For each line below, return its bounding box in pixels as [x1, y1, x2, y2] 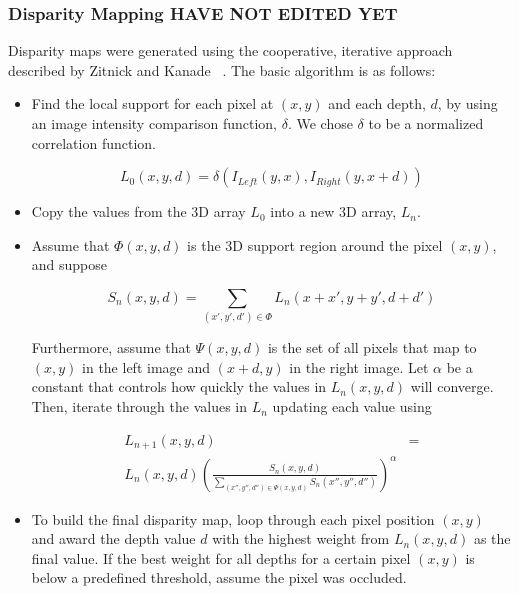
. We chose [287, 113, 353, 133]
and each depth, [328, 93, 426, 114]
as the [473, 528, 511, 549]
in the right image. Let [289, 356, 429, 377]
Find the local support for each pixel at [31, 93, 274, 114]
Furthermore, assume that [31, 337, 191, 358]
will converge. [410, 376, 494, 397]
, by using [437, 93, 498, 114]
